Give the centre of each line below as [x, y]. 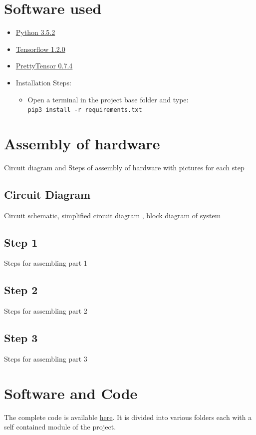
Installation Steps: [43, 82]
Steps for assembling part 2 [46, 311]
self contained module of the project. [60, 427]
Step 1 [21, 242]
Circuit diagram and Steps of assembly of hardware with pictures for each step [124, 167]
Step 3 [21, 338]
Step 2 [21, 290]
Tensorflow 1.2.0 [40, 49]
